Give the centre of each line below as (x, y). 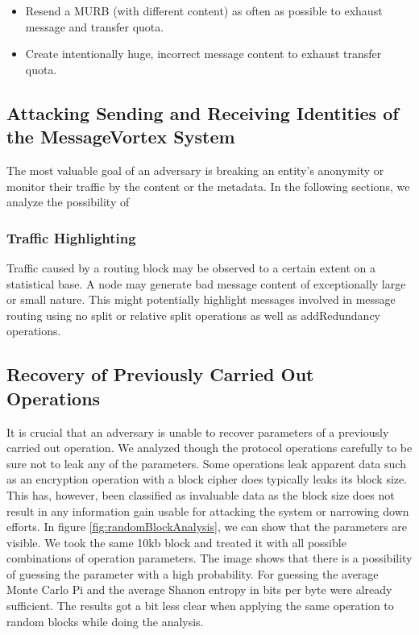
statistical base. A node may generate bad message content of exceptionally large (206, 283)
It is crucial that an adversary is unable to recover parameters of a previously (198, 432)
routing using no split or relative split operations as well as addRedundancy (194, 315)
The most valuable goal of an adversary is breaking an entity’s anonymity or (195, 170)
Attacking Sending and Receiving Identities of (203, 112)
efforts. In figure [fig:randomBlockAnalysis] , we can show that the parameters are (207, 527)
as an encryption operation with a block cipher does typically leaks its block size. (207, 479)
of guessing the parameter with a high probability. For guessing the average (193, 573)
